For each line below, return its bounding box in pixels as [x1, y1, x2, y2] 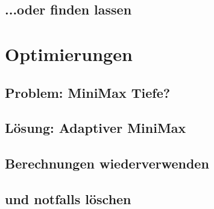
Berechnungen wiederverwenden [5, 154, 209, 173]
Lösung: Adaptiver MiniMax [5, 118, 186, 137]
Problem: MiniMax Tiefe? [5, 83, 171, 101]
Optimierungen [5, 41, 133, 66]
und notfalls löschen [5, 189, 131, 208]
